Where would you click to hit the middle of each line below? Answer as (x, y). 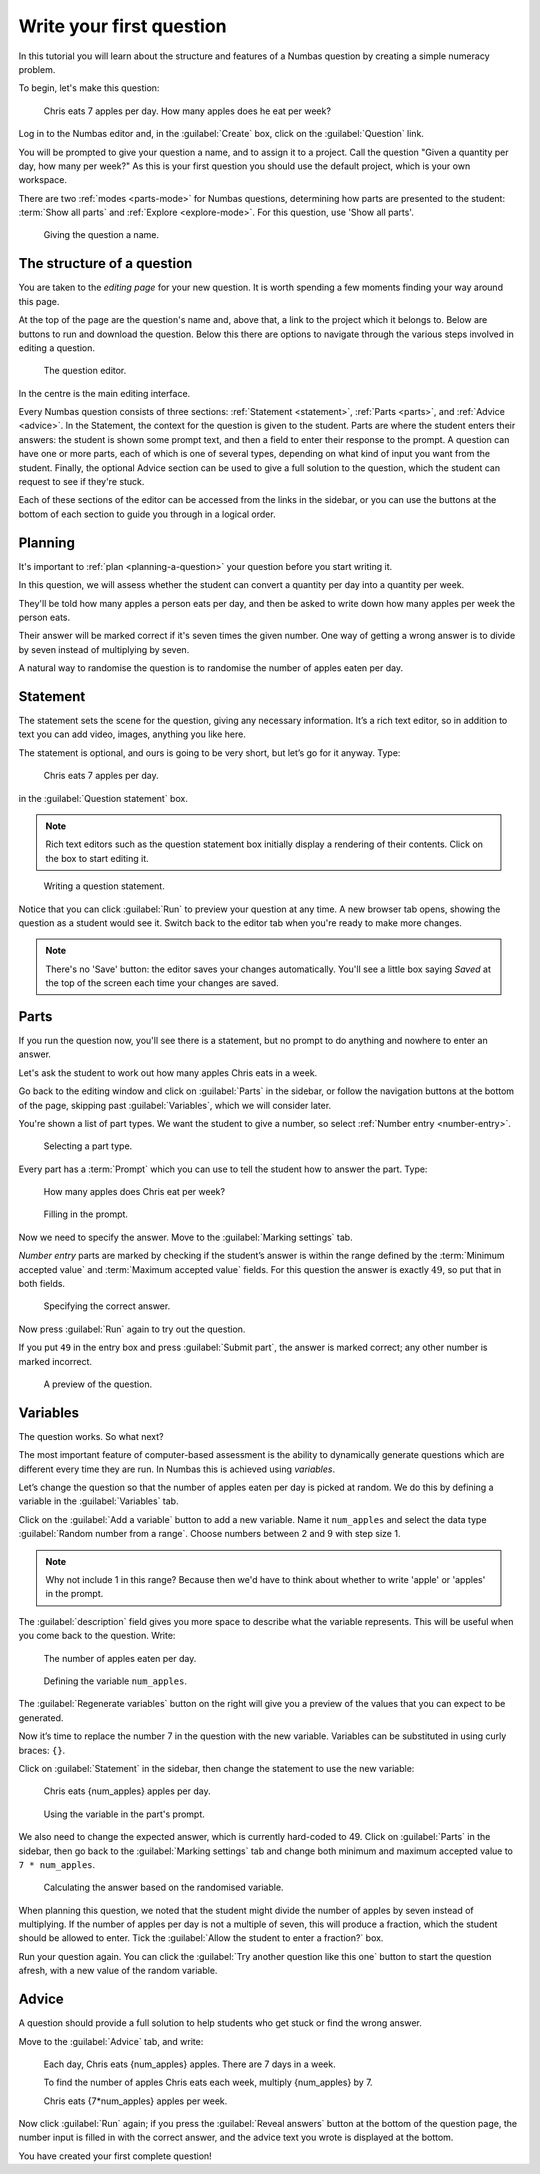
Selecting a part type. (88, 1146)
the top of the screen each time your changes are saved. (162, 983)
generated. (41, 1717)
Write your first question (122, 26)
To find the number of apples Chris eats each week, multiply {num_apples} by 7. (208, 2082)
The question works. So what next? (91, 1436)
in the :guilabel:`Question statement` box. (103, 798)
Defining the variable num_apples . (115, 1681)
